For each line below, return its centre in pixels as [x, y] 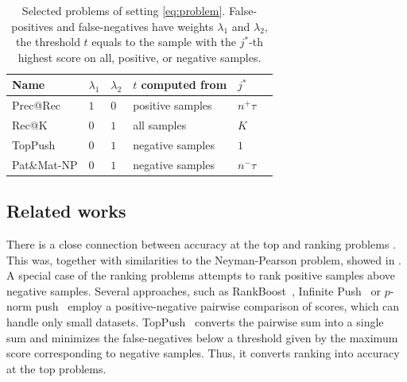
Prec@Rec [37, 105]
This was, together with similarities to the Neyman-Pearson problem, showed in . [204, 259]
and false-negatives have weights [135, 26]
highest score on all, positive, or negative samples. [140, 57]
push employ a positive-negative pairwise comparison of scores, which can [217, 306]
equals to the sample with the [164, 42]
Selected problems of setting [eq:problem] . [124, 10]
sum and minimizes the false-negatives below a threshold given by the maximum [202, 337]
